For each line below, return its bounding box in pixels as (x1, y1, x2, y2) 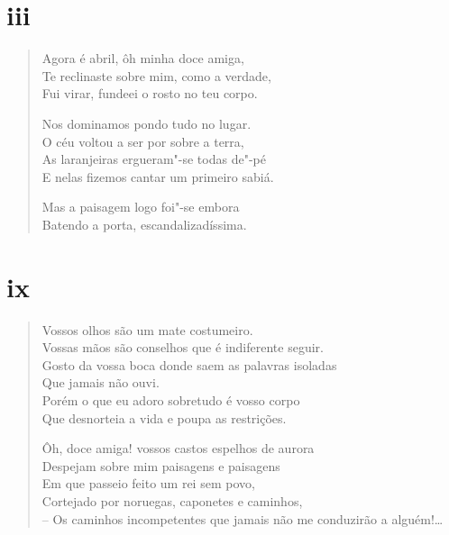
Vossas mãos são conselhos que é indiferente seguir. (41, 338, 324, 357)
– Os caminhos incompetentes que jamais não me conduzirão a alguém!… (41, 509, 444, 528)
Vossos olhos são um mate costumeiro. (41, 320, 253, 339)
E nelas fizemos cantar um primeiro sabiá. (41, 167, 274, 186)
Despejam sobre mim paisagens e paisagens (41, 456, 280, 475)
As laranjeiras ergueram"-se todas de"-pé (41, 150, 266, 168)
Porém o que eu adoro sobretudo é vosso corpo (41, 390, 300, 409)
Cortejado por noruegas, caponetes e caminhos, (41, 491, 303, 510)
